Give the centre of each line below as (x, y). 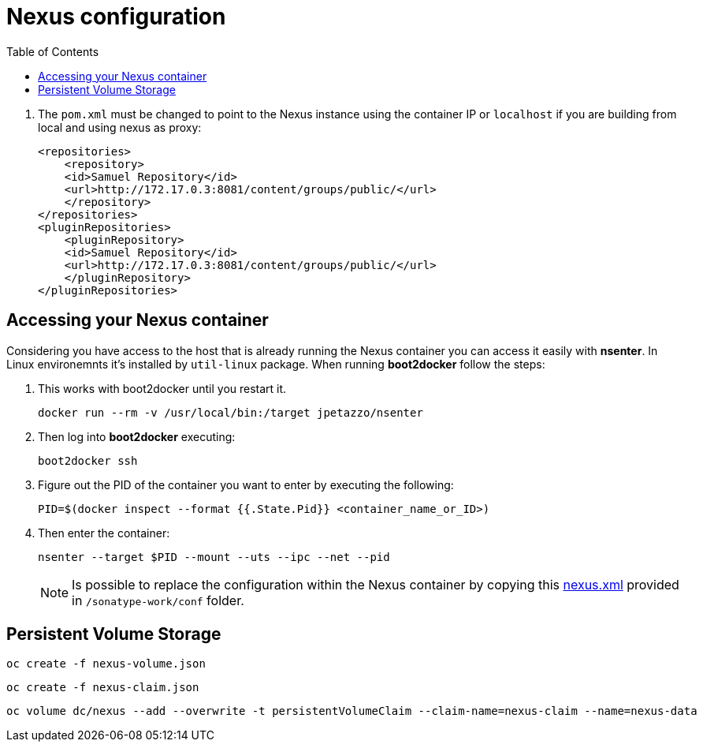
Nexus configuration (116, 17)
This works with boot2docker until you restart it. (162, 388)
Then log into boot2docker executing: (137, 436)
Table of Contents (53, 51)
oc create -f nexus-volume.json (106, 664)
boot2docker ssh (88, 460)
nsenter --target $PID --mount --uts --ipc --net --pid (214, 557)
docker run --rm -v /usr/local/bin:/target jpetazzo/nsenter (231, 412)
